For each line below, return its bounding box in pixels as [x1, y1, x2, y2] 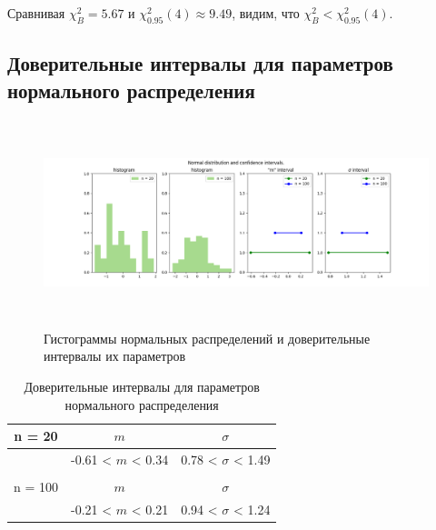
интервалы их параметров [44, 346, 186, 365]
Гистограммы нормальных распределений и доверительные [44, 328, 371, 347]
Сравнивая [7, 4, 65, 22]
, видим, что [232, 4, 300, 22]
